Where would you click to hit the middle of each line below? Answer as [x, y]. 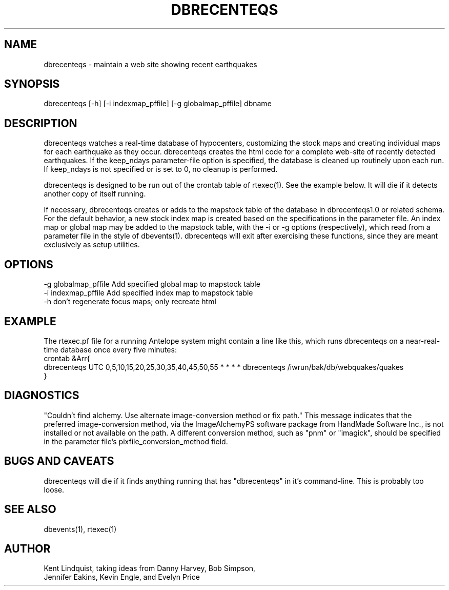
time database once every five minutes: [110, 349]
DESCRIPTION [41, 123]
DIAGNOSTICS [42, 396]
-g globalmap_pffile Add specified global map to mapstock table [152, 284]
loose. [54, 489]
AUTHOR [27, 548]
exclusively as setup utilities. [92, 245]
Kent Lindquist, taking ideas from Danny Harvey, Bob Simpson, [150, 568]
